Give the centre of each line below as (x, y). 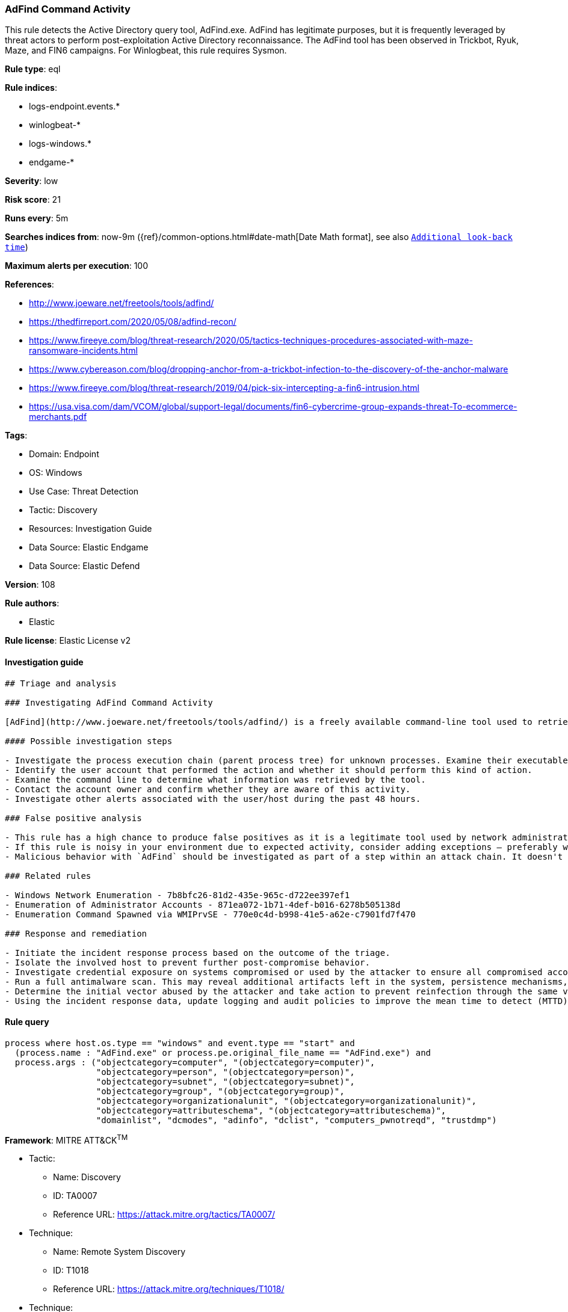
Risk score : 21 (33, 200)
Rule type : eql (33, 69)
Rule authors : (32, 603)
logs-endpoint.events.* (75, 106)
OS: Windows (56, 473)
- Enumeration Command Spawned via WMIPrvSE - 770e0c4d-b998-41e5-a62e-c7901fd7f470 (210, 914)
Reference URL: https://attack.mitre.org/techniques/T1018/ (169, 1289)
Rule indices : (31, 88)
